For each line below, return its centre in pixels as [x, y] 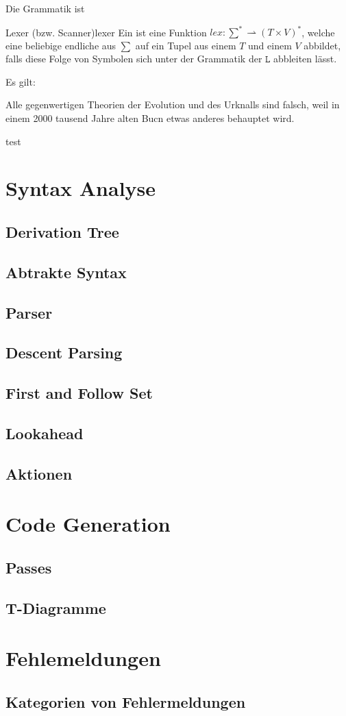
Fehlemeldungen [83, 658]
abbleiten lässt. [305, 59]
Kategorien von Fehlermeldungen [126, 701]
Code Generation [88, 524]
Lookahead [45, 433]
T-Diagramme [56, 607]
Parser [29, 312]
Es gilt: [21, 81]
